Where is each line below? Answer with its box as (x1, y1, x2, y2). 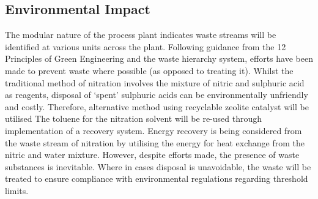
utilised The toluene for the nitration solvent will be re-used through (5, 112, 262, 125)
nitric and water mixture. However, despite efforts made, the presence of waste (5, 148, 300, 161)
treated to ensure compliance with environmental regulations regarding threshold (5, 172, 308, 185)
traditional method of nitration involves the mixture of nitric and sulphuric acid (5, 76, 305, 89)
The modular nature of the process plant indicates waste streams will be (5, 28, 276, 41)
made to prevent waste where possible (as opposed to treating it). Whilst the (5, 64, 294, 77)
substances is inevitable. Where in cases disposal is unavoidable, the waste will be (5, 160, 311, 173)
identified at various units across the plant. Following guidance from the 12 (5, 40, 286, 53)
